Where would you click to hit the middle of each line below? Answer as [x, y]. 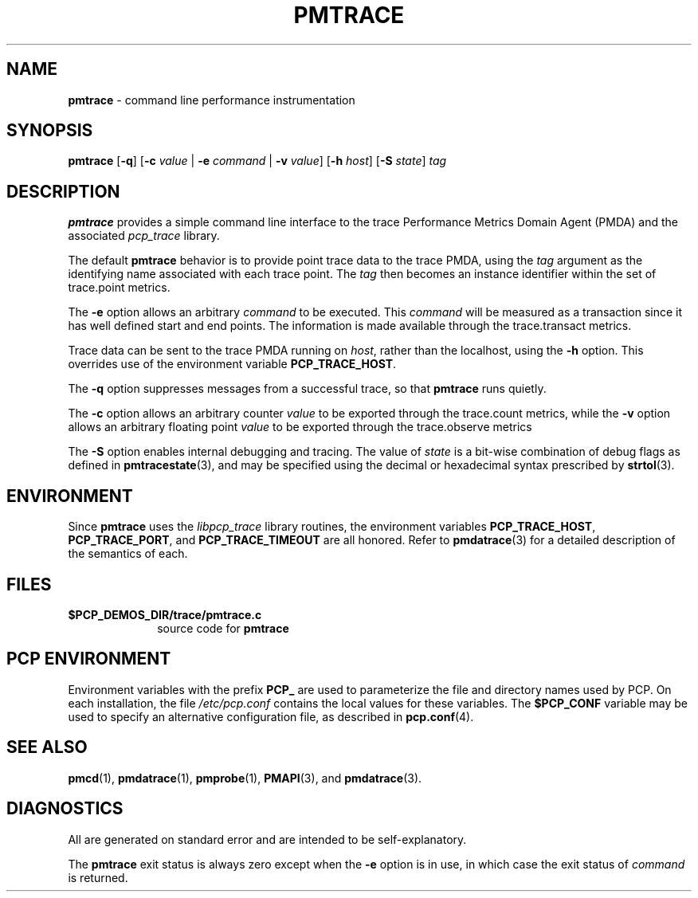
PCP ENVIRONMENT [89, 659]
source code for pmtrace [223, 628]
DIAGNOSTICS [65, 809]
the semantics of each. [128, 554]
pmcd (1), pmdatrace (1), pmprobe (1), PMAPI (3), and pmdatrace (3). [245, 778]
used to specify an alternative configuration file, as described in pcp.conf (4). [271, 716]
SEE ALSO [47, 747]
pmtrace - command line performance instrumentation [212, 100]
